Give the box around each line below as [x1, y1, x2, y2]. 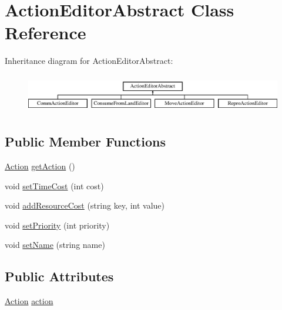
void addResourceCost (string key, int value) [5, 199, 164, 212]
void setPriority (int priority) [5, 219, 110, 231]
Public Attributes [5, 267, 114, 285]
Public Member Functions [5, 132, 166, 151]
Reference [5, 21, 86, 45]
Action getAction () [5, 160, 75, 172]
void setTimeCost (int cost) [5, 179, 104, 192]
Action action [5, 295, 53, 307]
